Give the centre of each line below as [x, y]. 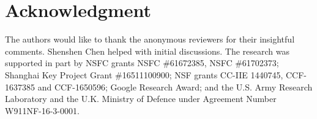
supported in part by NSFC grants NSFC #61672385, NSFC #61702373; [142, 63]
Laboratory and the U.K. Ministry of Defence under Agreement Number [141, 99]
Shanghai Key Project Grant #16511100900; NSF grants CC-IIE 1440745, [144, 74]
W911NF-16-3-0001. [42, 110]
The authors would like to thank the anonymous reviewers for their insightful [150, 39]
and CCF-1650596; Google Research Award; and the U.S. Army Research [175, 87]
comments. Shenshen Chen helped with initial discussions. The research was [147, 51]
